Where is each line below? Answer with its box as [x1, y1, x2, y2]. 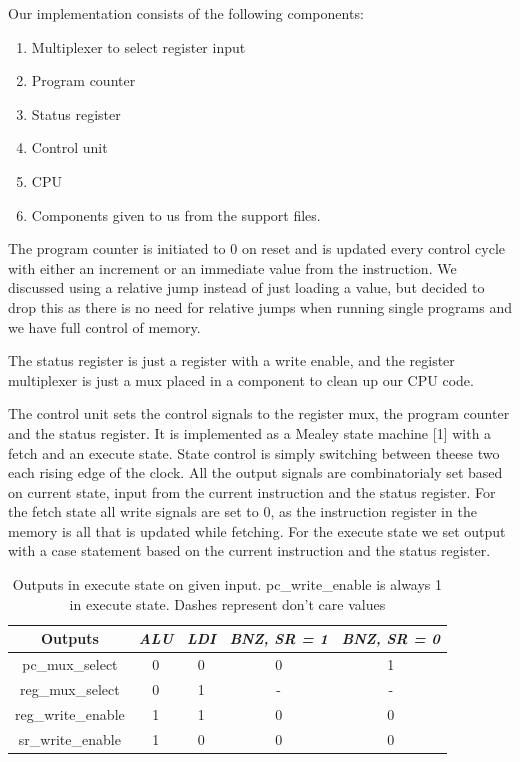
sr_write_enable [18, 728, 121, 749]
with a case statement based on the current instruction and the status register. [8, 540, 491, 561]
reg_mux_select [20, 678, 120, 699]
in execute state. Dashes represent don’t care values [69, 593, 386, 614]
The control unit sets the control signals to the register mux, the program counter [8, 403, 510, 424]
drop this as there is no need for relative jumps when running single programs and [8, 296, 512, 317]
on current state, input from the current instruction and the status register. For [8, 481, 496, 502]
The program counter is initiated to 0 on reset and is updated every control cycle [8, 238, 506, 259]
